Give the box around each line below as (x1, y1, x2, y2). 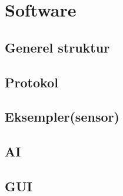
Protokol (5, 73, 58, 91)
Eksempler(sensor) (5, 107, 119, 126)
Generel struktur (5, 38, 110, 56)
